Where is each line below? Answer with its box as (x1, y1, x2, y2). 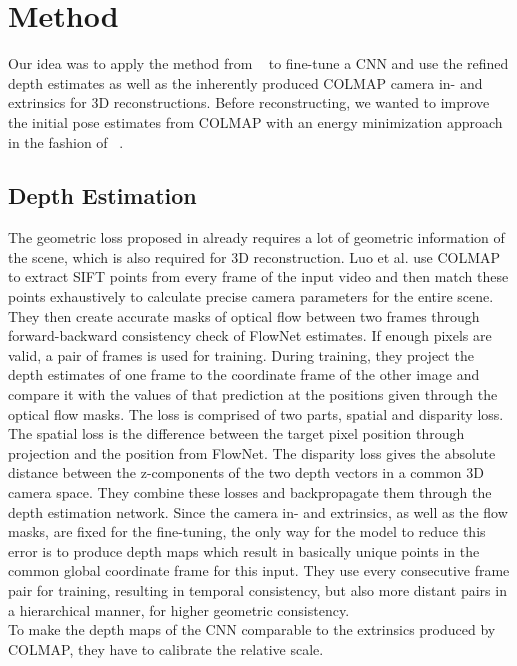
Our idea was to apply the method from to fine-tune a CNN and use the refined (8, 53, 509, 74)
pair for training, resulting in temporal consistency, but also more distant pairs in (8, 579, 507, 600)
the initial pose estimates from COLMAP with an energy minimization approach (8, 111, 503, 132)
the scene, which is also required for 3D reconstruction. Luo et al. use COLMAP (8, 246, 501, 267)
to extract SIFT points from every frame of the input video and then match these (8, 266, 509, 287)
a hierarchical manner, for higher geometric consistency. (8, 599, 350, 620)
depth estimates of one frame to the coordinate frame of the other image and (8, 364, 480, 385)
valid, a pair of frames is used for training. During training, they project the (8, 344, 474, 365)
